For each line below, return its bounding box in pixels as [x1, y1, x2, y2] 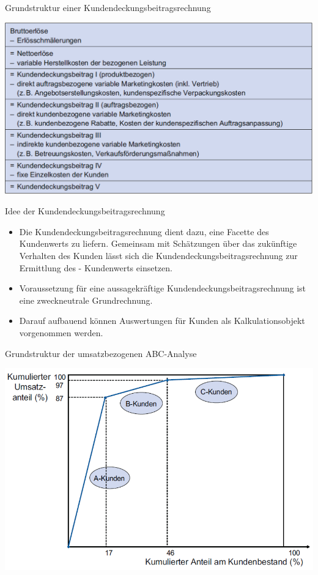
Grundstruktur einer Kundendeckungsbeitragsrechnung [5, 1, 211, 13]
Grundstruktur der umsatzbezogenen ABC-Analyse [5, 347, 197, 359]
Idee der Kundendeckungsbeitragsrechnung [5, 205, 165, 217]
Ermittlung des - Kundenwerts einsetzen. [19, 261, 172, 274]
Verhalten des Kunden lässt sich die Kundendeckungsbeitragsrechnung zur [19, 249, 298, 262]
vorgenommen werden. [19, 326, 103, 339]
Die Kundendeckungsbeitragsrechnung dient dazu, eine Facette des [19, 225, 269, 238]
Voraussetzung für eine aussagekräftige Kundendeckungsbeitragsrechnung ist [19, 282, 306, 295]
